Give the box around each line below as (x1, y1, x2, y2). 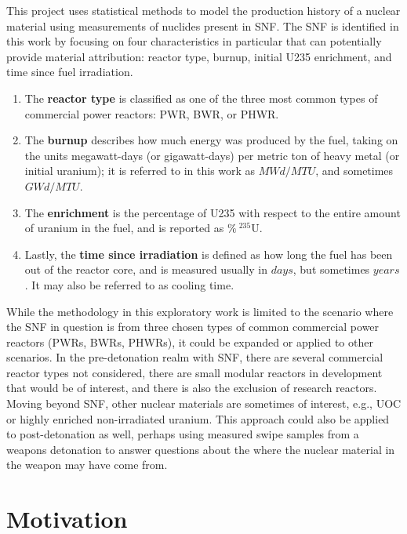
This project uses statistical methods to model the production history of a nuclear (6, 2, 401, 18)
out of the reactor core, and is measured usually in (24, 261, 267, 278)
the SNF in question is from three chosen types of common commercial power (6, 318, 380, 335)
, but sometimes (293, 261, 370, 278)
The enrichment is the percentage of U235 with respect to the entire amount (24, 204, 401, 220)
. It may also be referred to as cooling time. (24, 276, 234, 292)
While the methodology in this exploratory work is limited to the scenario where (6, 303, 394, 319)
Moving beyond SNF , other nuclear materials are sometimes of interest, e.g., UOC (6, 395, 402, 412)
